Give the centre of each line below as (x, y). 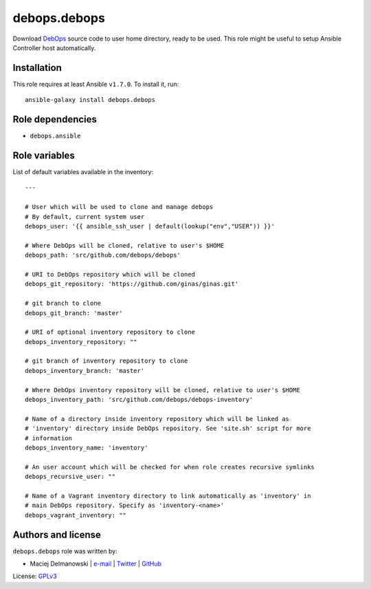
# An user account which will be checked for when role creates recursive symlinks (170, 467)
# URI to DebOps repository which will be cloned (110, 274)
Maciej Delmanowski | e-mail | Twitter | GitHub (95, 564)
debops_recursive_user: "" (70, 477)
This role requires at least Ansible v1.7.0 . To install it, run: (96, 84)
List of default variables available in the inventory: (83, 172)
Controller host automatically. (54, 47)
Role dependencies (55, 119)
